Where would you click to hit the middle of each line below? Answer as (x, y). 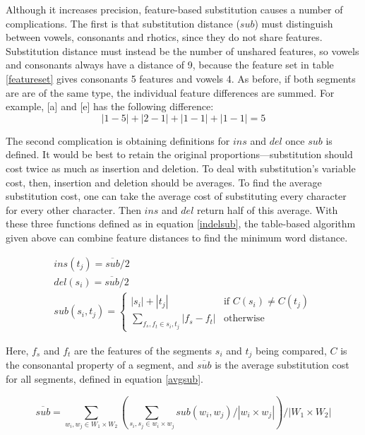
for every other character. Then (73, 209)
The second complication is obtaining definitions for (118, 140)
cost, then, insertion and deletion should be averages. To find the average (164, 182)
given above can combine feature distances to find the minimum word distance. (177, 237)
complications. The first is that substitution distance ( (123, 23)
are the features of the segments (143, 350)
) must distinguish (294, 23)
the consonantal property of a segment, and (100, 365)
